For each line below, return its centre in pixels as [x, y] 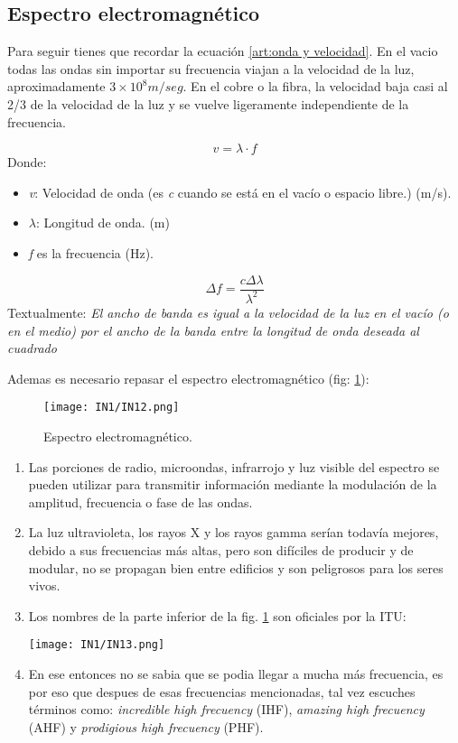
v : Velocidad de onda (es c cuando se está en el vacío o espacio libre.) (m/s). [240, 192]
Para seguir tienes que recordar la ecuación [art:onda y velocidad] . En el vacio [223, 51]
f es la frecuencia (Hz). [91, 252]
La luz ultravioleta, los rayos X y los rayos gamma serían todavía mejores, [234, 532]
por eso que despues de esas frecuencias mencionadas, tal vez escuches [222, 691]
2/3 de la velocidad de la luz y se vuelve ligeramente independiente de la [208, 103]
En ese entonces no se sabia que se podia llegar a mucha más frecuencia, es [236, 673]
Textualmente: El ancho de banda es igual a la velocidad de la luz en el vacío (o [228, 312]
